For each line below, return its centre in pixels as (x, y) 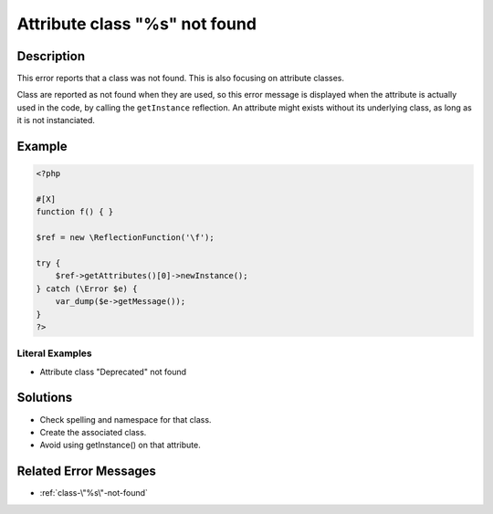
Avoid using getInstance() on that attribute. (120, 445)
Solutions (45, 398)
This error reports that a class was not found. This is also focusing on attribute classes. (181, 79)
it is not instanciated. (56, 121)
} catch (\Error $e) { (87, 288)
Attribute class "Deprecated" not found (113, 372)
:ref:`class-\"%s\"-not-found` (94, 493)
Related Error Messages (87, 472)
